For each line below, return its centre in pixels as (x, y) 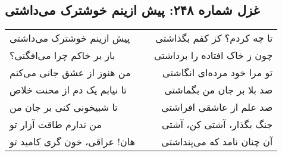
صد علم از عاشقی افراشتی (217, 107)
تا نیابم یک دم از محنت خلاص (68, 90)
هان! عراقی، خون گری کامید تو (73, 142)
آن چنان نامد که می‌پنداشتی (217, 142)
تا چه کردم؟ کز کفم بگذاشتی (214, 38)
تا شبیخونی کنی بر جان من (64, 107)
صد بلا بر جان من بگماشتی (219, 90)
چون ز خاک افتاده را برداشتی (214, 55)
